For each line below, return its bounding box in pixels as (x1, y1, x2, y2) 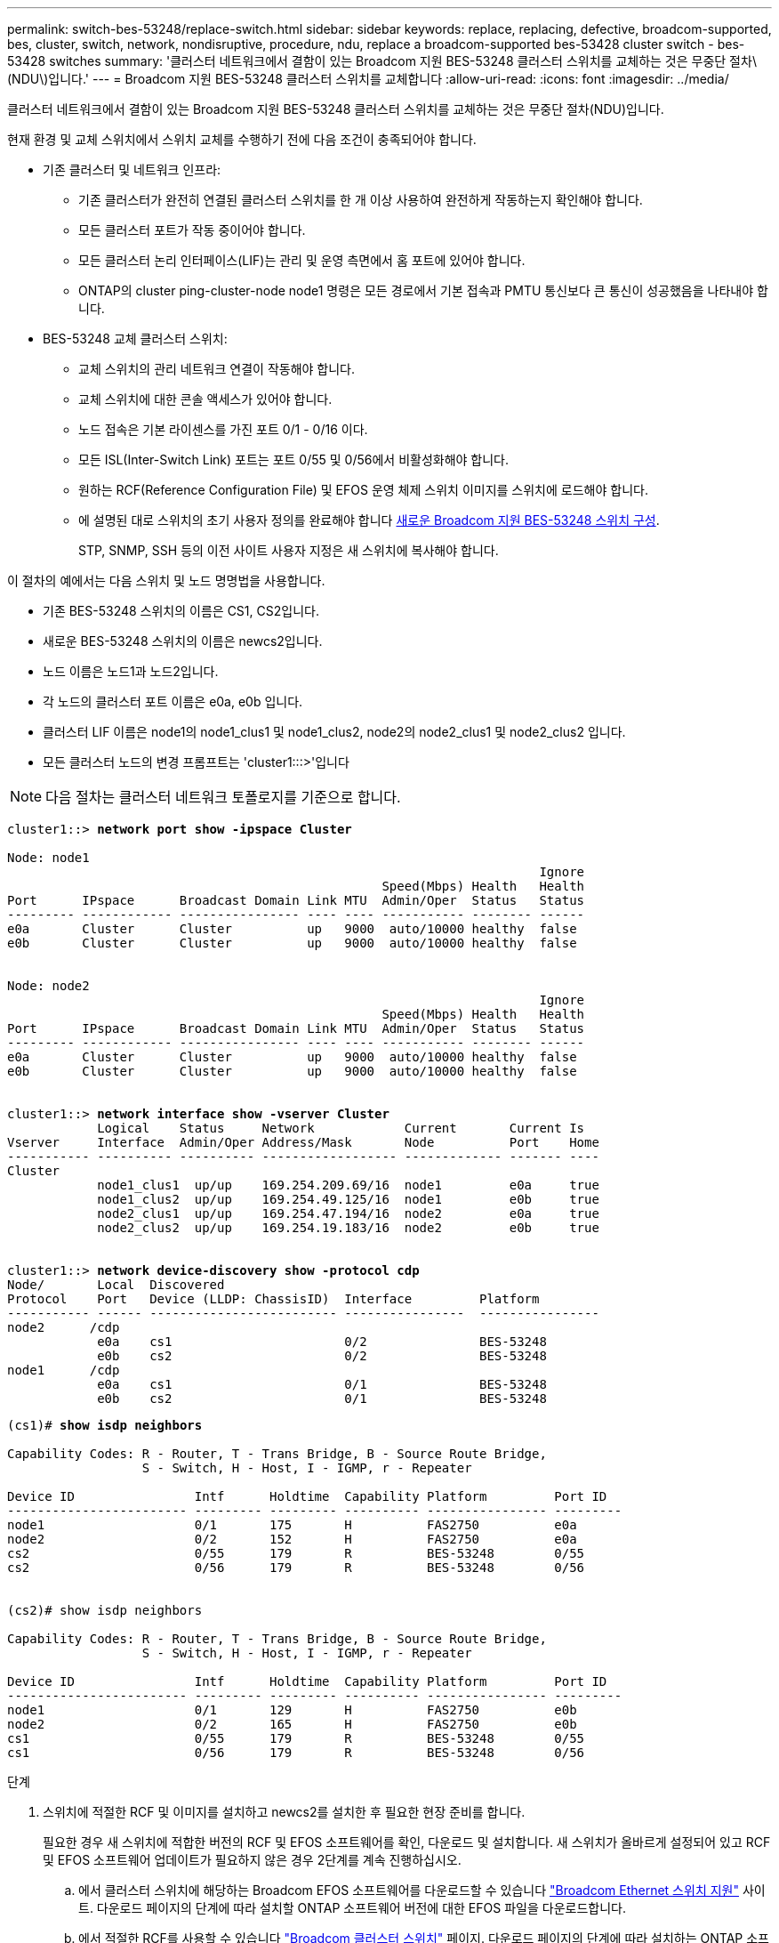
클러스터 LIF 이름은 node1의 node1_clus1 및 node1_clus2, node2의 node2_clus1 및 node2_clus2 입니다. (43, 724, 626, 739)
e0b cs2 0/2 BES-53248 (97, 1349, 547, 1363)
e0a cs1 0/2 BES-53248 (97, 1334, 547, 1349)
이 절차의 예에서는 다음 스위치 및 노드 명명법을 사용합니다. (7, 573, 325, 588)
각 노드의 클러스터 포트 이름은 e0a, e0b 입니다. (43, 694, 303, 709)
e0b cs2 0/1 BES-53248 (97, 1391, 547, 1406)
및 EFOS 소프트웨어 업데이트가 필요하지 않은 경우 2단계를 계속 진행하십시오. (43, 1852, 462, 1867)
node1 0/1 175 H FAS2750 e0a (7, 1518, 577, 1532)
